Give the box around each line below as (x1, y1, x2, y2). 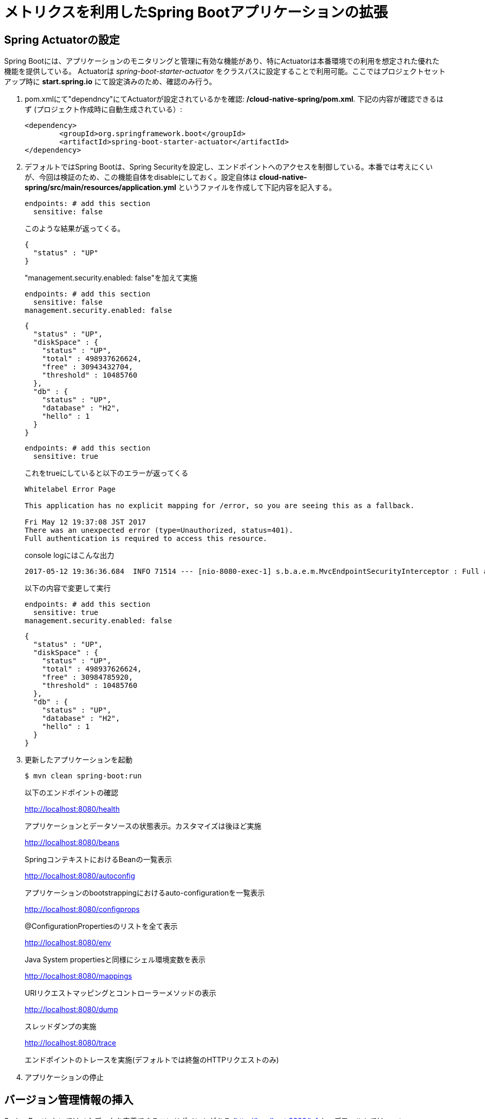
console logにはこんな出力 (25, 551, 115, 560)
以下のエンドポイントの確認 (25, 788, 118, 797)
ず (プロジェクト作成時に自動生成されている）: (25, 105, 182, 114)
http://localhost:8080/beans (25, 838, 120, 847)
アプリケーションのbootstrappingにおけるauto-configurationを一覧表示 (25, 888, 265, 898)
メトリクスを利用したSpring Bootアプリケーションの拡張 (4, 4, 388, 21)
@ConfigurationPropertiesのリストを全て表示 (25, 922, 178, 931)
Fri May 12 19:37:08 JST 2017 (25, 518, 146, 527)
